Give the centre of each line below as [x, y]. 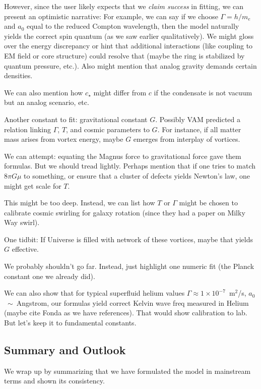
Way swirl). [22, 222]
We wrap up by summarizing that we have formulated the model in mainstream [127, 371]
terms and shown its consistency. [54, 381]
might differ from [120, 92]
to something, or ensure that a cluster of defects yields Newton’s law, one [137, 175]
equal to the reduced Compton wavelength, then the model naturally [133, 26]
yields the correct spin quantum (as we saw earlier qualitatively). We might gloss [129, 36]
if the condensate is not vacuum [203, 92]
